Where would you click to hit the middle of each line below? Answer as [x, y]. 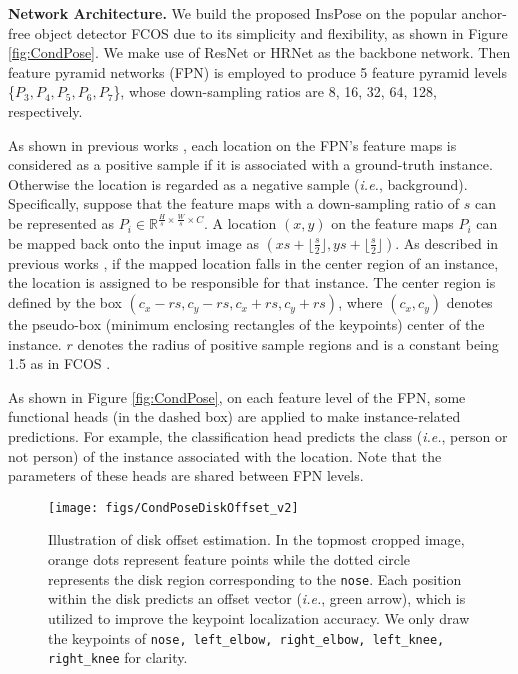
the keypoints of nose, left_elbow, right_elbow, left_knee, [246, 637]
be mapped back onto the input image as [133, 242]
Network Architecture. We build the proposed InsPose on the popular [232, 13]
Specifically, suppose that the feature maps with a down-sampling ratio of [234, 203]
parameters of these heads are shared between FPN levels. [186, 475]
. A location [240, 223]
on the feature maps [392, 223]
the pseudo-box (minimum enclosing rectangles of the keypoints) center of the [246, 324]
